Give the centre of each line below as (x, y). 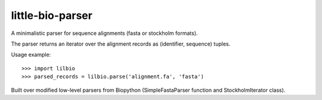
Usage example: (31, 55)
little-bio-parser (52, 15)
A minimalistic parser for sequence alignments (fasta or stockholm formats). (104, 33)
